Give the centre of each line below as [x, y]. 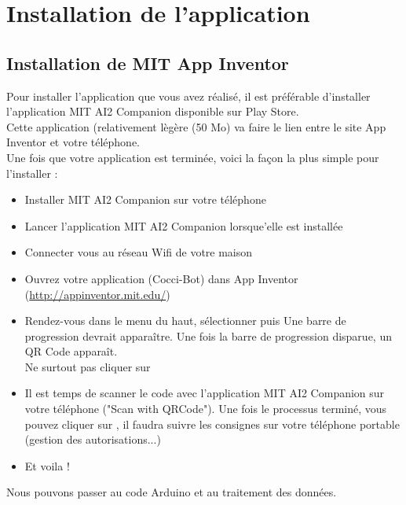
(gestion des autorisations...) [93, 439]
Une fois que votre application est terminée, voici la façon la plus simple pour [193, 157]
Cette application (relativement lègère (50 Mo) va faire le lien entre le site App [196, 126]
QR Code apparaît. [71, 351]
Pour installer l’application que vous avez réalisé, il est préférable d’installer [188, 96]
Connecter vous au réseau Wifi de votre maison [139, 252]
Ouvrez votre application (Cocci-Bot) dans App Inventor [161, 278]
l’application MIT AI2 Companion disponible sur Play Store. [153, 111]
